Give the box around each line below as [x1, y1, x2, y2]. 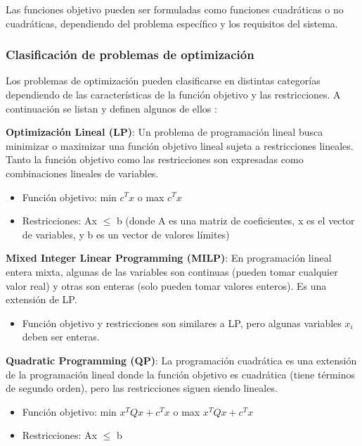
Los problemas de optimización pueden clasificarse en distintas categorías [6, 73, 321, 88]
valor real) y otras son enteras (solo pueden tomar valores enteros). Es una [6, 278, 327, 293]
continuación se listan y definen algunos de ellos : [6, 101, 217, 115]
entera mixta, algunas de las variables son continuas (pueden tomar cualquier [6, 264, 338, 279]
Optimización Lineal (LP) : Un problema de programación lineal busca [6, 125, 323, 139]
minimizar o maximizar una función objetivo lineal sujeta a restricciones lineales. [6, 138, 354, 153]
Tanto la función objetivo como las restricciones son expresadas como [6, 152, 304, 167]
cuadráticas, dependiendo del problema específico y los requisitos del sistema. [6, 15, 338, 30]
